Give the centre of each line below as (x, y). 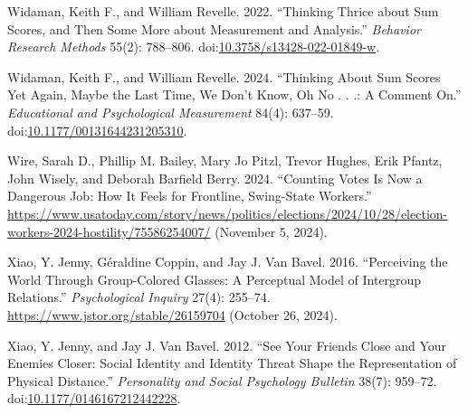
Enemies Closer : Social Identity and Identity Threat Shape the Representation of (232, 363)
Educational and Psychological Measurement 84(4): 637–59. (171, 112)
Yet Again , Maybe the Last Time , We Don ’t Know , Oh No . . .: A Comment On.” (234, 94)
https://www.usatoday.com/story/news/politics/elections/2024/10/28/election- (228, 213)
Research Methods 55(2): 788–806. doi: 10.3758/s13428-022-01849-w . (194, 47)
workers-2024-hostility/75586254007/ (109, 231)
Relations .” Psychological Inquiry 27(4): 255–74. (139, 297)
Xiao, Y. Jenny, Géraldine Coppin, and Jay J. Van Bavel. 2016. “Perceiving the (228, 262)
